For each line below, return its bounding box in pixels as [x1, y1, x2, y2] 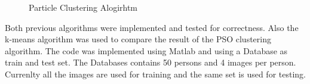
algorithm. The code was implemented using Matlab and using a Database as [5, 44, 288, 57]
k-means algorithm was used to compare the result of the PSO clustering [5, 33, 271, 45]
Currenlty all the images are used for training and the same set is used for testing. [5, 67, 306, 80]
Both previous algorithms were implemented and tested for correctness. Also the [5, 21, 299, 33]
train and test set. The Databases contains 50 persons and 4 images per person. [5, 56, 296, 69]
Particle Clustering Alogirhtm [29, 1, 138, 13]
